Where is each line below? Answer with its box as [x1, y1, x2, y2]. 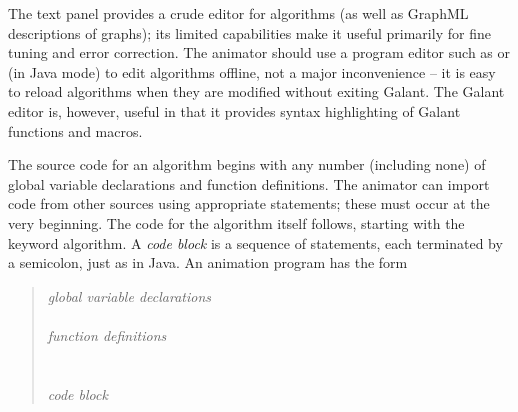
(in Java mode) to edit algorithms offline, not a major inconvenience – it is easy [8, 61, 496, 82]
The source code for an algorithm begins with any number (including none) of [8, 154, 486, 175]
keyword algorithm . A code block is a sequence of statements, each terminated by [8, 232, 503, 253]
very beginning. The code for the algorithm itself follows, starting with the [8, 212, 465, 233]
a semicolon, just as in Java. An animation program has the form [8, 252, 408, 273]
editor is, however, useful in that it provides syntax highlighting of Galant [8, 100, 461, 121]
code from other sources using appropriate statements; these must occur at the [8, 193, 490, 214]
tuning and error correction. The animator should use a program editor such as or [8, 42, 510, 63]
